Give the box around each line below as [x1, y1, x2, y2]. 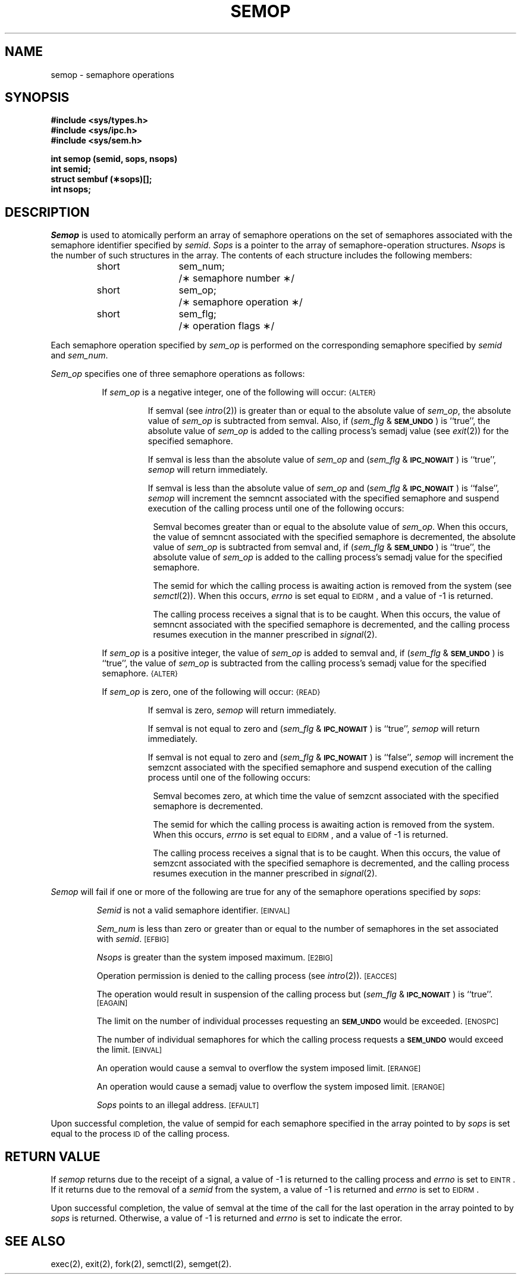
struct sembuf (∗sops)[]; [51, 174, 152, 185]
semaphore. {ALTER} [102, 668, 178, 679]
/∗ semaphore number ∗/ [178, 272, 295, 285]
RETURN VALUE [5, 1149, 101, 1164]
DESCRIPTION [5, 204, 90, 220]
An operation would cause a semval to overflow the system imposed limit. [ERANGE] [96, 1063, 421, 1074]
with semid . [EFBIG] [96, 934, 169, 944]
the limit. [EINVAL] [96, 1044, 162, 1055]
